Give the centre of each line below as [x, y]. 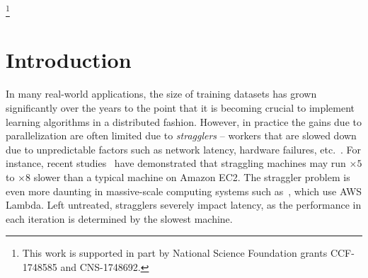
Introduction [69, 60]
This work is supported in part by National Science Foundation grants [175, 253]
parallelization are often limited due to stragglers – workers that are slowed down [181, 135]
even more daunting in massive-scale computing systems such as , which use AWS [184, 191]
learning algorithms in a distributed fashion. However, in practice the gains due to [184, 121]
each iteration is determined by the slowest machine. [119, 218]
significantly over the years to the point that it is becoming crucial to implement [180, 107]
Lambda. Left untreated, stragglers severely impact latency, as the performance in [184, 205]
